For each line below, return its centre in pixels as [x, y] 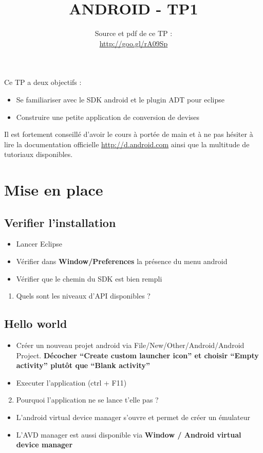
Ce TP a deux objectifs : [43, 82]
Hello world [36, 324]
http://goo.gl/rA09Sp [134, 43]
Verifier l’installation [60, 222]
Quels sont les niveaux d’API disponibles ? [83, 296]
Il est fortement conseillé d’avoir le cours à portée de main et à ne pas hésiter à [129, 134]
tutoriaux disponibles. [39, 154]
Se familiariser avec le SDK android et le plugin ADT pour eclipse [120, 99]
